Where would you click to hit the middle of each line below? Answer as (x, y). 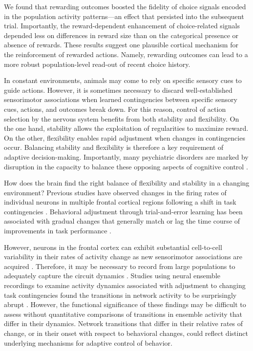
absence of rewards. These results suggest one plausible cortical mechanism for (121, 45)
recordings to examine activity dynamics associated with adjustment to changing (125, 285)
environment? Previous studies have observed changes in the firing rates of (115, 192)
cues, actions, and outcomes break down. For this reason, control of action (115, 109)
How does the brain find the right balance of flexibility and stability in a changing (127, 183)
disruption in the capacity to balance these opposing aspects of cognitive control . (126, 166)
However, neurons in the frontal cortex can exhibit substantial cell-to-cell (113, 247)
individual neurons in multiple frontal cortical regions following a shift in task (120, 202)
